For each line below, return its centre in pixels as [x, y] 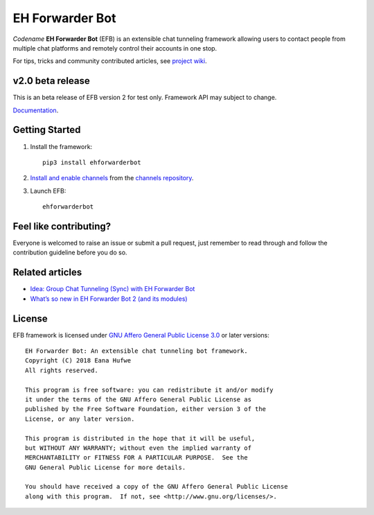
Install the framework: [61, 146]
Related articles [47, 273]
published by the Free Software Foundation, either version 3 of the [146, 409]
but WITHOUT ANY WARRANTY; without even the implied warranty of [139, 448]
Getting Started [47, 130]
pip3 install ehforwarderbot [92, 162]
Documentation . [36, 110]
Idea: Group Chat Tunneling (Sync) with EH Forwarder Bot [113, 289]
